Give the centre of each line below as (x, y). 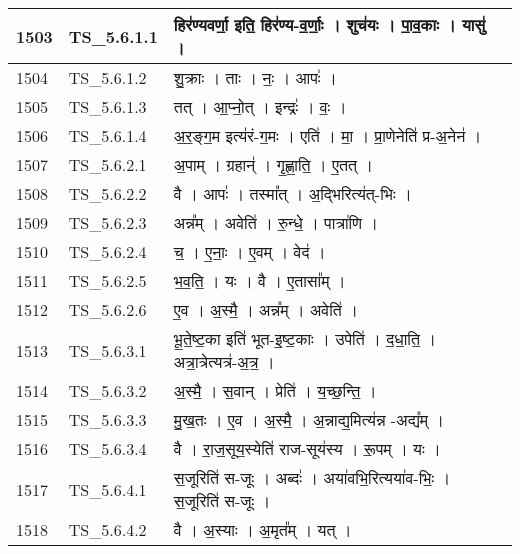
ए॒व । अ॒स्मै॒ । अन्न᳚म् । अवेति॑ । (265, 309)
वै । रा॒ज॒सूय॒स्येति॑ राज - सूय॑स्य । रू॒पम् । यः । (307, 448)
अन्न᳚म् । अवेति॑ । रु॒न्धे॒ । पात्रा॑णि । (276, 222)
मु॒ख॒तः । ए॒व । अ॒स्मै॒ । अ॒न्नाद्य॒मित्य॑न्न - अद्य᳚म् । (309, 419)
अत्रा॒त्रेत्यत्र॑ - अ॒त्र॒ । (224, 361)
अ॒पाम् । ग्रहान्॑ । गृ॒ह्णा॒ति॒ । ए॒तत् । (273, 164)
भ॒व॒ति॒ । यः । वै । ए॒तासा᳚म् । (259, 280)
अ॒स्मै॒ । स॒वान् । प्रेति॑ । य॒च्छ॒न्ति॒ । (275, 390)
